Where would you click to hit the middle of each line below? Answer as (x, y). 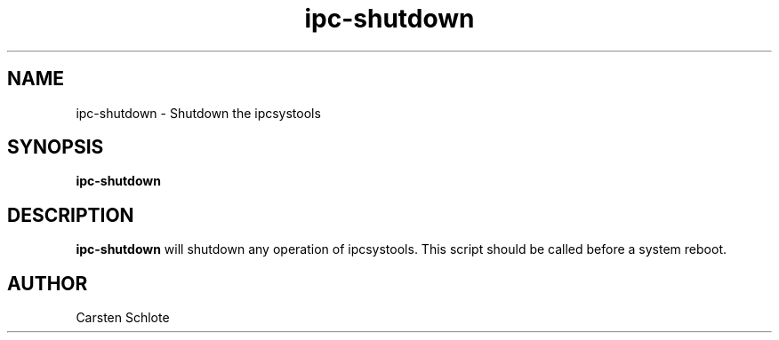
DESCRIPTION (71, 215)
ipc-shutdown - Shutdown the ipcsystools (198, 113)
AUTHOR (48, 283)
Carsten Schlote (123, 318)
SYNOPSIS (56, 147)
